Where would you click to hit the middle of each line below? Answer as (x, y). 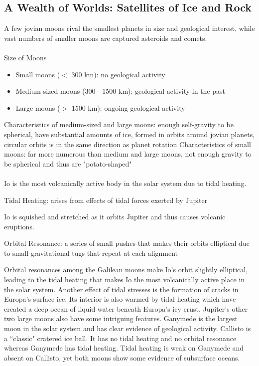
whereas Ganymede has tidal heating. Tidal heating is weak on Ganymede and (124, 348)
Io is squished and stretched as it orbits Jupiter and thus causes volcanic (115, 217)
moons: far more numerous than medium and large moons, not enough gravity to (128, 154)
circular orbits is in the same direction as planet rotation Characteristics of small (128, 144)
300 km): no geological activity (118, 74)
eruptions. (19, 226)
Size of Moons (25, 57)
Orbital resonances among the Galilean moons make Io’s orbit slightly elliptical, (126, 270)
